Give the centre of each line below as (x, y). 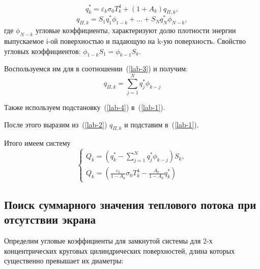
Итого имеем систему (37, 143)
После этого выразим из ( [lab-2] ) (56, 124)
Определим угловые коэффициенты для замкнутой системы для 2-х (108, 241)
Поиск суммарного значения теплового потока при (130, 205)
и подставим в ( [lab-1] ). (162, 124)
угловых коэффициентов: (42, 51)
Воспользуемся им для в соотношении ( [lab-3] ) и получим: (96, 69)
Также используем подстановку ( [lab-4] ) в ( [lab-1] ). (85, 107)
